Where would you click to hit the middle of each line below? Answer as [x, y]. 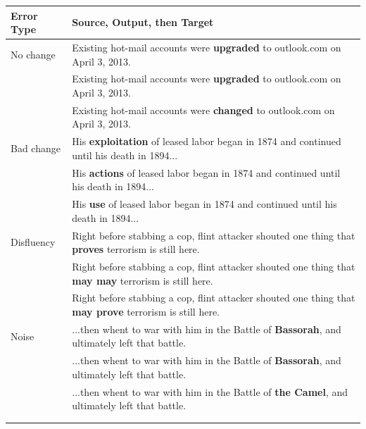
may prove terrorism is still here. [146, 312]
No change [33, 54]
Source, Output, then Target [143, 22]
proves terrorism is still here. [136, 249]
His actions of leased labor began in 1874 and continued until [206, 172]
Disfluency [33, 242]
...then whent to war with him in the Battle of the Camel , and [210, 391]
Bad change [36, 148]
